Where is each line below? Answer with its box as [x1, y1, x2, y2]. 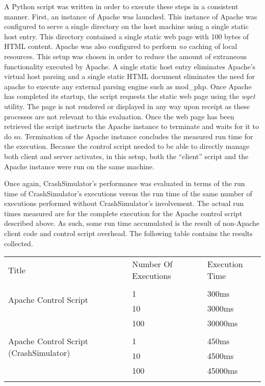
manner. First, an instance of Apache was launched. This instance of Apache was [4, 11, 257, 21]
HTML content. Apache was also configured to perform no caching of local [4, 41, 237, 52]
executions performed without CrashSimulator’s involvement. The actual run [4, 198, 244, 209]
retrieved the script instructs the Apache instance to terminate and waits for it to [4, 121, 259, 132]
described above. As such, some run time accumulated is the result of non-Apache [4, 218, 260, 228]
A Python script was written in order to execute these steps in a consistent [4, 1, 238, 11]
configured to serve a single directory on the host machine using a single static [4, 21, 249, 32]
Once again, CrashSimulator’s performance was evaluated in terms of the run [4, 178, 245, 189]
